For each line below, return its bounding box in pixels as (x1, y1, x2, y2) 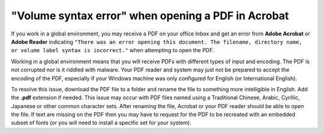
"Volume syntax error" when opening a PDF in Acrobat (11, 9, 289, 22)
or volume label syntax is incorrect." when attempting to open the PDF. (11, 47, 214, 54)
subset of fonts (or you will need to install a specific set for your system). (11, 119, 191, 126)
